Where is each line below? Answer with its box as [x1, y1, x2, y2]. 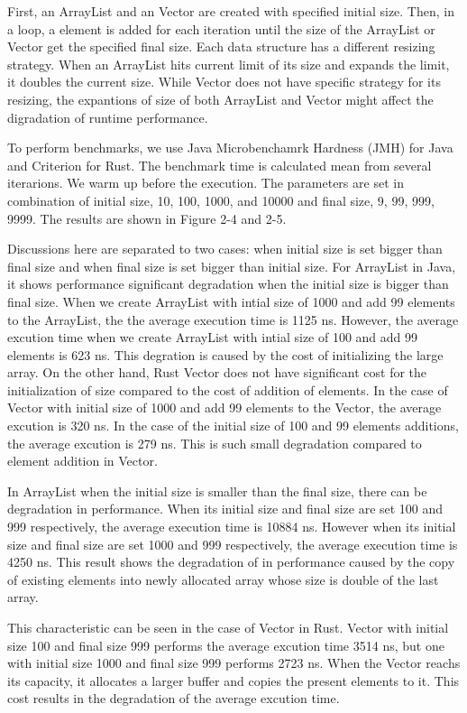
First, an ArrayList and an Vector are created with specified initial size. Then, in [7, 2, 454, 20]
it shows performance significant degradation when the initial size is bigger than [7, 274, 449, 293]
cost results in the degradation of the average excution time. [7, 689, 340, 708]
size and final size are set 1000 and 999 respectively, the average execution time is [7, 534, 458, 553]
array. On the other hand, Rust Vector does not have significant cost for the [7, 363, 427, 382]
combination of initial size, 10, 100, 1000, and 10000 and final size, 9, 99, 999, [7, 190, 435, 209]
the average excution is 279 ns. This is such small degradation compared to [7, 433, 422, 452]
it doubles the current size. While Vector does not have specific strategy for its [7, 72, 441, 91]
